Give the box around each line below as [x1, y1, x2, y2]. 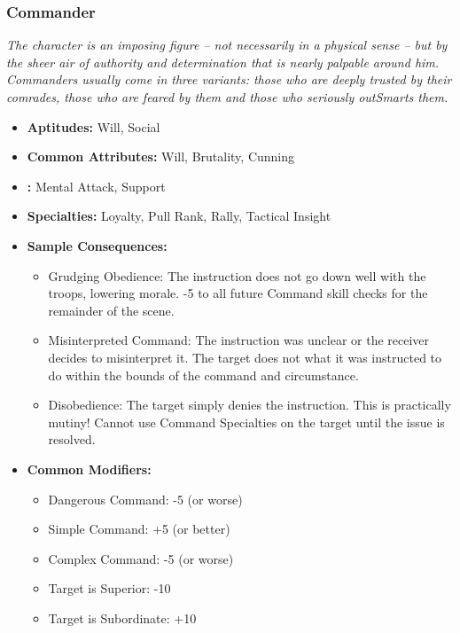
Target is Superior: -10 [48, 579, 171, 598]
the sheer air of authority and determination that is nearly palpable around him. [6, 52, 440, 71]
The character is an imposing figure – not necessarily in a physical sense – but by [6, 35, 448, 54]
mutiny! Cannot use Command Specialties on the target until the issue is [48, 412, 445, 431]
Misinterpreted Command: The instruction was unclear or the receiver [48, 331, 430, 349]
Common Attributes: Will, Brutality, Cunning [27, 147, 295, 166]
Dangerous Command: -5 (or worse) [48, 489, 243, 508]
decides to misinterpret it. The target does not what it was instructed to [48, 348, 442, 366]
